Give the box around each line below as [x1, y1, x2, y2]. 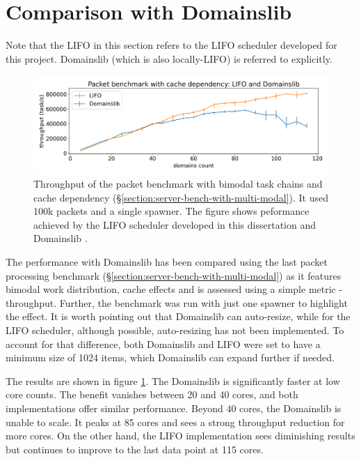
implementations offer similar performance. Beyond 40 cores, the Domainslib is [6, 401, 342, 415]
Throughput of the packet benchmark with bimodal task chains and [33, 176, 323, 191]
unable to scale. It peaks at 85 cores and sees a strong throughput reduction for [6, 414, 345, 429]
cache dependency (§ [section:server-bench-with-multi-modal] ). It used [33, 190, 328, 204]
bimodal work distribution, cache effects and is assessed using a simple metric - [6, 282, 343, 296]
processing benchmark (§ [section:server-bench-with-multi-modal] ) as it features [6, 268, 342, 282]
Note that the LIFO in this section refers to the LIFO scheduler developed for [6, 38, 337, 52]
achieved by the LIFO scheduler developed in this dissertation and [33, 217, 316, 232]
